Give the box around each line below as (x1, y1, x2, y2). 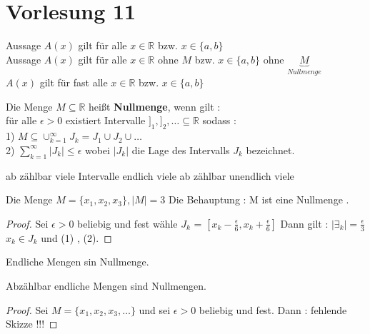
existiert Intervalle (65, 113, 146, 128)
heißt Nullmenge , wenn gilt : (89, 98, 221, 113)
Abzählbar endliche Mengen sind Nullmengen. (6, 278, 206, 293)
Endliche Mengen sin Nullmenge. (6, 254, 149, 269)
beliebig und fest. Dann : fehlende (199, 302, 347, 317)
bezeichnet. (246, 142, 295, 157)
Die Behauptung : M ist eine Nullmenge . (168, 192, 349, 207)
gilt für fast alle (39, 75, 108, 90)
